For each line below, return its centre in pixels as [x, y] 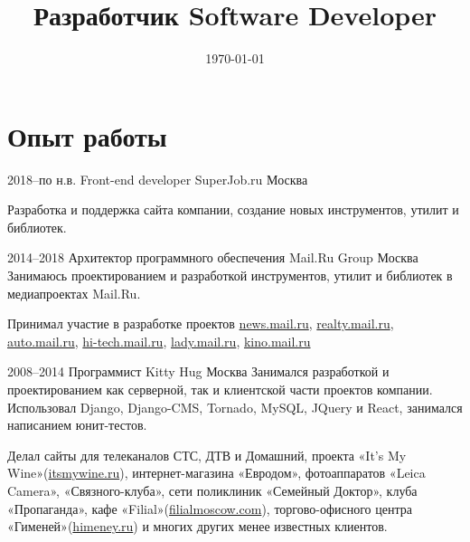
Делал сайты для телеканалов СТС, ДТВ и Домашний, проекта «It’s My [207, 455]
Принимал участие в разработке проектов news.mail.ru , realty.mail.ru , [201, 323]
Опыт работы [87, 135]
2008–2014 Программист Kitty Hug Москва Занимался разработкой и [198, 371]
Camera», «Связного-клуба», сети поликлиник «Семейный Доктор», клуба [212, 490]
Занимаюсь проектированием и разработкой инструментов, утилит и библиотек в [230, 276]
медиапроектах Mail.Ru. [74, 293]
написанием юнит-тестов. [77, 425]
